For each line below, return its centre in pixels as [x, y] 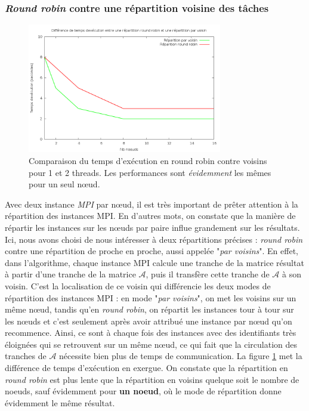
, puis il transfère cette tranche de [208, 274]
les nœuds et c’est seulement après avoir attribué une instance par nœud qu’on [149, 321]
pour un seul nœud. [64, 184]
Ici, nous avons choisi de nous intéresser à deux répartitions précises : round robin [154, 239]
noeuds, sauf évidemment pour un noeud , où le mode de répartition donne [143, 391]
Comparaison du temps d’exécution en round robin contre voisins [148, 160]
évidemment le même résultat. [60, 402]
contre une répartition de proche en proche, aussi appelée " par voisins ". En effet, [152, 251]
